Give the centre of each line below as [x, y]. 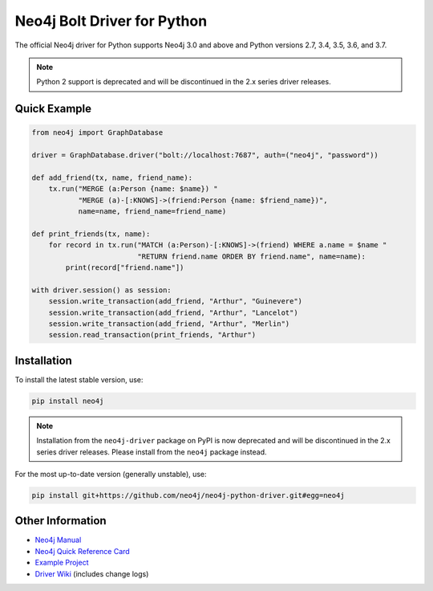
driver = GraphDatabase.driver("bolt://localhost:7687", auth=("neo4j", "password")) [205, 155]
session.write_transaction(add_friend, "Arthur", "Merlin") [169, 324]
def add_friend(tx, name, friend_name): [112, 177]
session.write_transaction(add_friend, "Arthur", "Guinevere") [176, 302]
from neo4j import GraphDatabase [97, 133]
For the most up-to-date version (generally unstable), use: [111, 474]
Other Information [61, 521]
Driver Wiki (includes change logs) [92, 573]
